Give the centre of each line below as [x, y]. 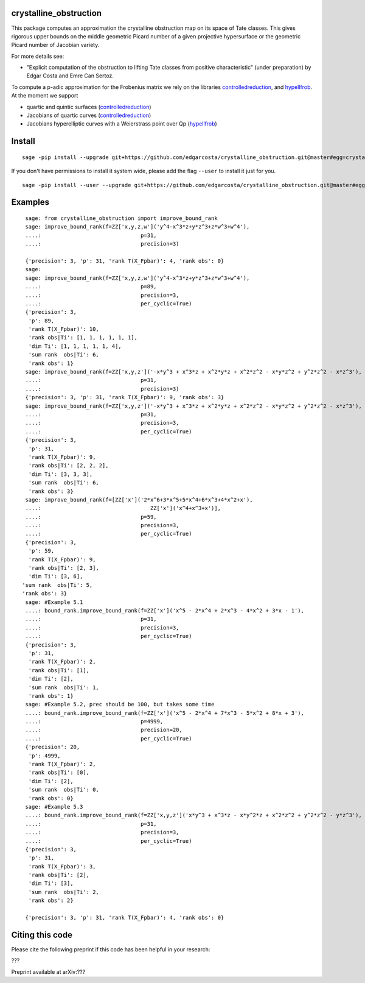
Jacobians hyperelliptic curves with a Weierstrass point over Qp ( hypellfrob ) [122, 124]
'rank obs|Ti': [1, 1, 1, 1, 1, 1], [83, 338]
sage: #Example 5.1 [54, 602]
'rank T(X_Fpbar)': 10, [64, 329]
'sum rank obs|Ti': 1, [64, 687]
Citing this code [42, 935]
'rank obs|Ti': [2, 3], [64, 568]
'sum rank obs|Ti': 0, [64, 790]
